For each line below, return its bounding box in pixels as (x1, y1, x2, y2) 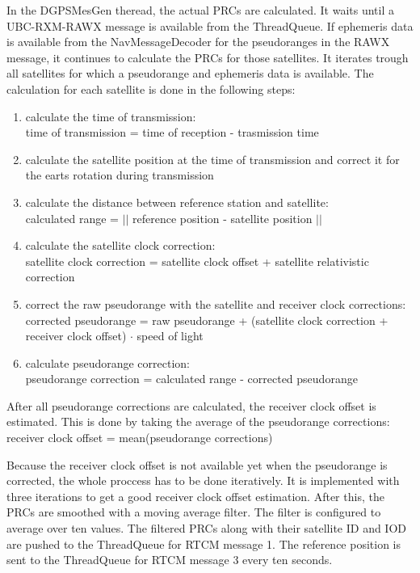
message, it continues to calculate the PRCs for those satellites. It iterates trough (6, 48, 409, 65)
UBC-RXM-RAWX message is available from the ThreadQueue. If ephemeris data (6, 17, 414, 34)
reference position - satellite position (132, 209, 313, 226)
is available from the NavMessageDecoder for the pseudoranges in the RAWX (6, 33, 390, 50)
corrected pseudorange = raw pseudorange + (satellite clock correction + (25, 311, 388, 328)
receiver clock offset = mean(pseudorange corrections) (6, 429, 273, 446)
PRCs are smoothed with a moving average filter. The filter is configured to (6, 503, 381, 520)
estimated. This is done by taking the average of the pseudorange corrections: (6, 413, 390, 430)
